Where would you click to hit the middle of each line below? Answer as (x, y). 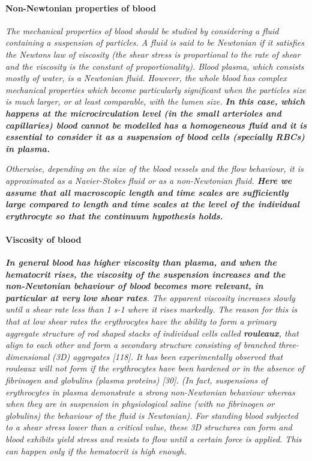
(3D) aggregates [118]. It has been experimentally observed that (168, 356)
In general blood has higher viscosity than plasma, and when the (141, 262)
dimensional (27, 356)
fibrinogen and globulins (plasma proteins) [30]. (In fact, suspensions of (136, 380)
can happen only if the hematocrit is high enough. (96, 450)
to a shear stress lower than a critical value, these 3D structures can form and (149, 427)
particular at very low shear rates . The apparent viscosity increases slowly (150, 297)
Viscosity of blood (43, 239)
